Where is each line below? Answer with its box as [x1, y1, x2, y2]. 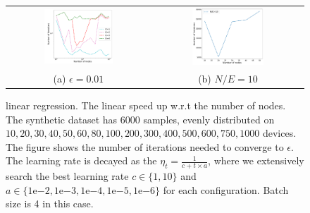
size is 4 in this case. [6, 196, 94, 211]
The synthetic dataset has [6, 111, 118, 126]
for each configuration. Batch [163, 182, 289, 197]
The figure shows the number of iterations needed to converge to [6, 139, 284, 154]
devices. [262, 126, 297, 140]
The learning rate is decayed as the [6, 153, 157, 168]
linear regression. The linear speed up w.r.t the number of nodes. [6, 97, 286, 112]
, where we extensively [208, 153, 304, 168]
